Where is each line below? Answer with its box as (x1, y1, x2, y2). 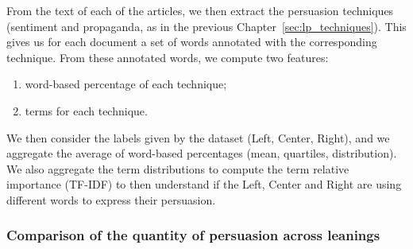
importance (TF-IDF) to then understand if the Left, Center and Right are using (6, 176, 402, 193)
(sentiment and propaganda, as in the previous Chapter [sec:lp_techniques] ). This (6, 18, 407, 34)
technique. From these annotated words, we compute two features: (6, 49, 329, 65)
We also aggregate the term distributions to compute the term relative (6, 160, 349, 177)
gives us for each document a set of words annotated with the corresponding (6, 33, 377, 50)
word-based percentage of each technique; (25, 76, 227, 92)
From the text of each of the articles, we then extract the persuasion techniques (6, 2, 394, 18)
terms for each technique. (25, 102, 148, 119)
